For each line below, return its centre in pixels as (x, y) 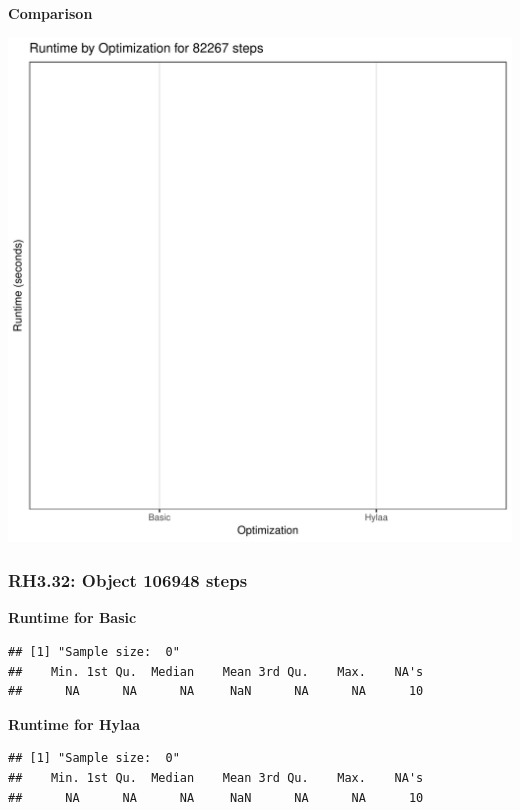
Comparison (50, 13)
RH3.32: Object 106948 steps (128, 580)
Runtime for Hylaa (74, 723)
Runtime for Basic (72, 617)
